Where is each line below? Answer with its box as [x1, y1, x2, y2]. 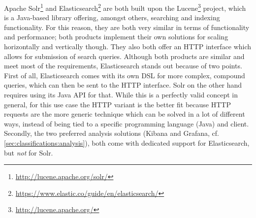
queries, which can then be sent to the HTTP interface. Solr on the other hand [4, 80, 242, 90]
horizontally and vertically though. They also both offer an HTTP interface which [4, 41, 252, 52]
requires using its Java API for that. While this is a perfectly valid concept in [4, 90, 238, 99]
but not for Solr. [4, 147, 53, 157]
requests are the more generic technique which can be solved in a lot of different [4, 109, 245, 119]
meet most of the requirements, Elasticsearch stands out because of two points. [4, 61, 242, 71]
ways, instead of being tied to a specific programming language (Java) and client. [4, 118, 249, 128]
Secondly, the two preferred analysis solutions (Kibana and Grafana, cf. [4, 128, 219, 138]
